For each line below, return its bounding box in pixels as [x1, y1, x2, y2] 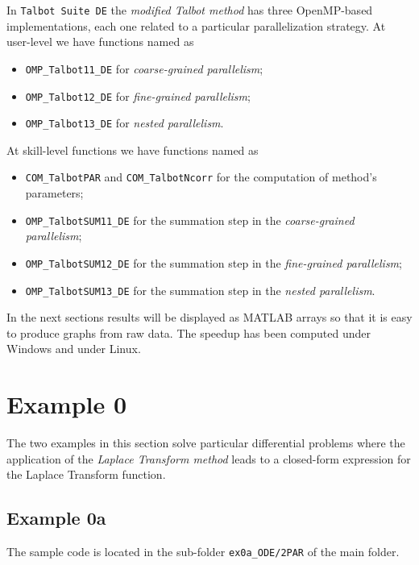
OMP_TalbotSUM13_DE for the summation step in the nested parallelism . [25, 281, 375, 298]
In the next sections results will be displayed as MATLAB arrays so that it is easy [6, 309, 413, 326]
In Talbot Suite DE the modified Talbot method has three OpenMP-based [6, 2, 373, 18]
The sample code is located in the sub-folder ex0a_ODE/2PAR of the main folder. [6, 543, 400, 560]
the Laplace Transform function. [6, 466, 166, 483]
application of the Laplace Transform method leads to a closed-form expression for [6, 450, 411, 467]
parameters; [25, 185, 84, 201]
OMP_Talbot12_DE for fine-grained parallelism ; [25, 87, 251, 104]
